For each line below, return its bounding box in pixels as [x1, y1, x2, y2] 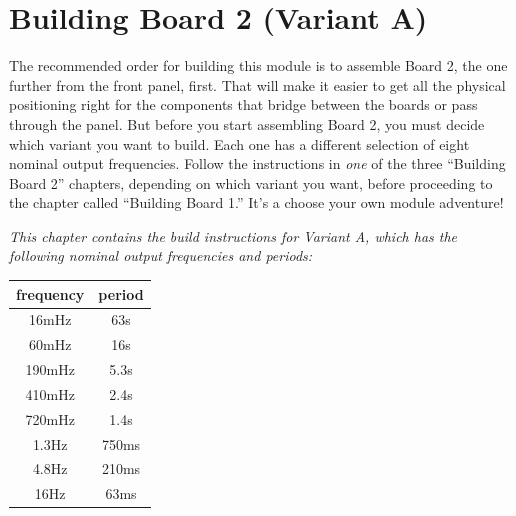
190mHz [25, 359, 75, 380]
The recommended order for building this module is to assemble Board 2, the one [9, 55, 508, 76]
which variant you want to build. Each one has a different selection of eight [9, 133, 470, 154]
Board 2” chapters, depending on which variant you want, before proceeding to [9, 172, 493, 193]
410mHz [25, 383, 75, 404]
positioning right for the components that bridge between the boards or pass [9, 94, 478, 115]
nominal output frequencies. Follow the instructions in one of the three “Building [9, 153, 506, 174]
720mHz [25, 408, 75, 429]
